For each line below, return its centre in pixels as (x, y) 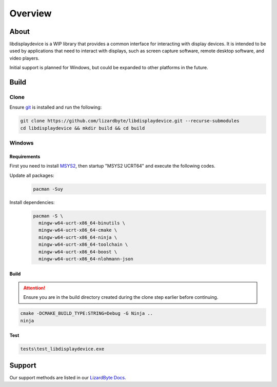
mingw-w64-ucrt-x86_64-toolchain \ (83, 245)
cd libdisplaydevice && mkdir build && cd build (83, 128)
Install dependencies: (32, 202)
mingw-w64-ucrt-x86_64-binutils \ (82, 223)
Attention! (34, 288)
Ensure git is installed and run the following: (56, 107)
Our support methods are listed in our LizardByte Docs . (68, 377)
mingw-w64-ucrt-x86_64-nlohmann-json (86, 259)
